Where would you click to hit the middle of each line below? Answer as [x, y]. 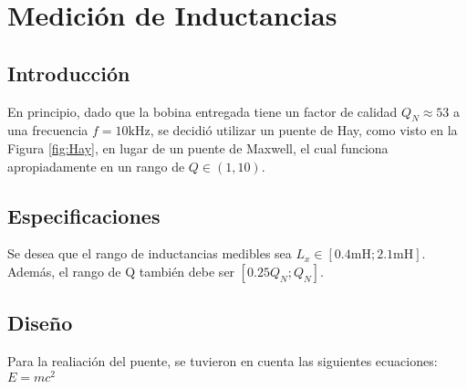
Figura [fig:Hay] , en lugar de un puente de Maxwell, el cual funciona [198, 147]
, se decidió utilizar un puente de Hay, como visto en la [304, 130]
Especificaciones [84, 215]
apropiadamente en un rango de [96, 166]
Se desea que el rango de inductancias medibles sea [150, 253]
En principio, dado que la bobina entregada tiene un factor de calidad [202, 111]
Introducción [69, 73]
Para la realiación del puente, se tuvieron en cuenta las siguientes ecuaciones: [223, 361]
